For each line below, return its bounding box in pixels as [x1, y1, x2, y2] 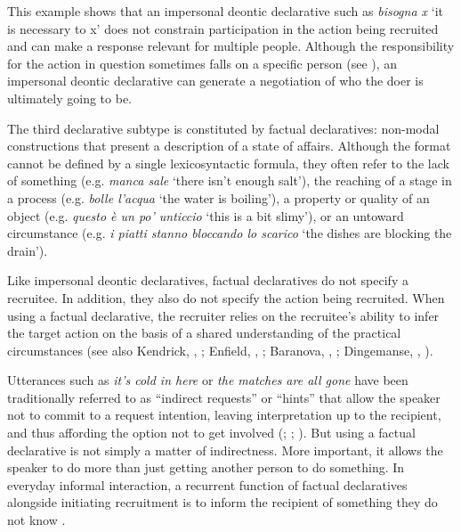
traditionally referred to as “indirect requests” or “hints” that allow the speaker [7, 388, 441, 406]
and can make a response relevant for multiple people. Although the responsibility [7, 37, 455, 55]
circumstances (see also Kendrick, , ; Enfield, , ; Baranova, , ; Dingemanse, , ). [7, 340, 433, 359]
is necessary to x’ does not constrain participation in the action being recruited [7, 19, 439, 37]
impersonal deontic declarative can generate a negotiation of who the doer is [7, 71, 424, 90]
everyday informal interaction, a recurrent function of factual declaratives [7, 475, 408, 494]
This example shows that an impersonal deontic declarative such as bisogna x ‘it [7, 2, 443, 20]
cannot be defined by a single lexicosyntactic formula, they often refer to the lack [7, 153, 449, 172]
